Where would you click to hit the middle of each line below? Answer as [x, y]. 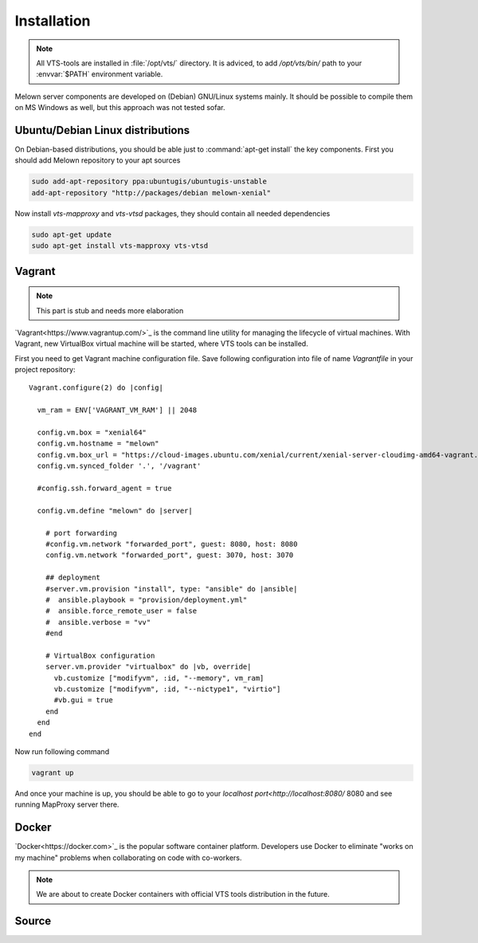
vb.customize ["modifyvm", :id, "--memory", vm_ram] [159, 678]
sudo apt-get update [71, 234]
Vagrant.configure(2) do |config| [96, 388]
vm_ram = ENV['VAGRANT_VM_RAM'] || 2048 [117, 410]
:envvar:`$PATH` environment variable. [100, 74]
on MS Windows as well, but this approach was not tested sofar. [120, 108]
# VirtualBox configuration [100, 655]
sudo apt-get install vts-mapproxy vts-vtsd [120, 246]
